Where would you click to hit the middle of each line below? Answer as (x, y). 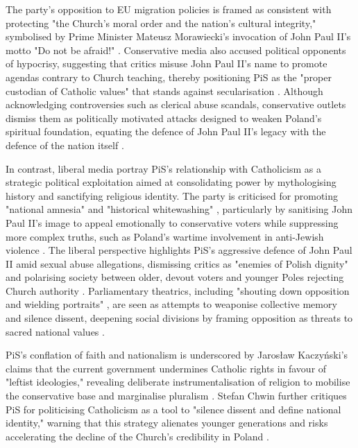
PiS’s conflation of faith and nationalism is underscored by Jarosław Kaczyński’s (177, 355)
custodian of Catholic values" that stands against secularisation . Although (164, 91)
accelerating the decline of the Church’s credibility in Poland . (137, 436)
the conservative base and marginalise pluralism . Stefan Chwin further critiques (176, 396)
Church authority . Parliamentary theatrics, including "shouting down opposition (178, 290)
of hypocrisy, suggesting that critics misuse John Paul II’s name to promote (167, 63)
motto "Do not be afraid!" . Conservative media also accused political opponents (176, 50)
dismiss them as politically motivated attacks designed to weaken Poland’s (164, 118)
